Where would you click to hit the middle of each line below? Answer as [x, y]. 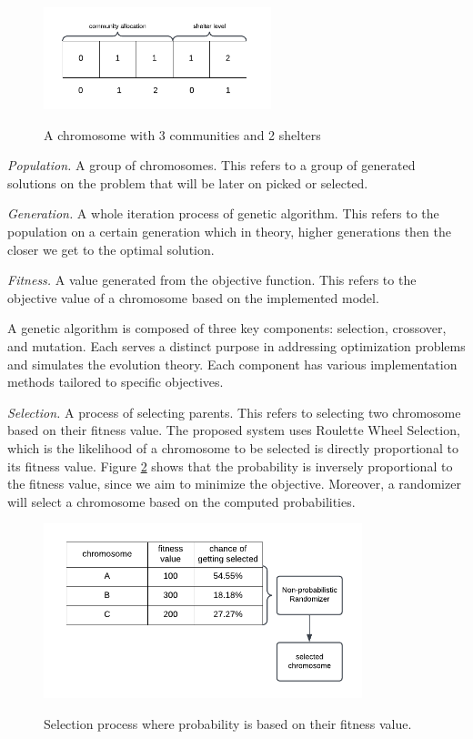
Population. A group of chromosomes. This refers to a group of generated [211, 165]
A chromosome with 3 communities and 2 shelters [182, 134]
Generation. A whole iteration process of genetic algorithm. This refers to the [223, 213]
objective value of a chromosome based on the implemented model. [193, 297]
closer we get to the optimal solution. [111, 249]
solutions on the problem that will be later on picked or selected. [188, 182]
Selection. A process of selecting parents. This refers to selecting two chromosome [234, 412]
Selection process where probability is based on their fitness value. [228, 724]
